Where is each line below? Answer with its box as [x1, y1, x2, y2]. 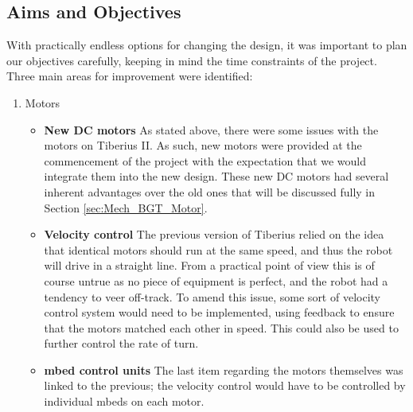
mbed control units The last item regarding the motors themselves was [44, 361, 403, 378]
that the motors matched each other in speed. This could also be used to [44, 319, 399, 336]
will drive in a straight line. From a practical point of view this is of [44, 257, 375, 274]
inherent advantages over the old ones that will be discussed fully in [44, 183, 376, 200]
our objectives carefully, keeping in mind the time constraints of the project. [6, 52, 377, 68]
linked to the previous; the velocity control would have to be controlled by [44, 377, 406, 394]
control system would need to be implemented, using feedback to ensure [44, 304, 395, 321]
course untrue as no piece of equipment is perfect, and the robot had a [44, 272, 388, 289]
